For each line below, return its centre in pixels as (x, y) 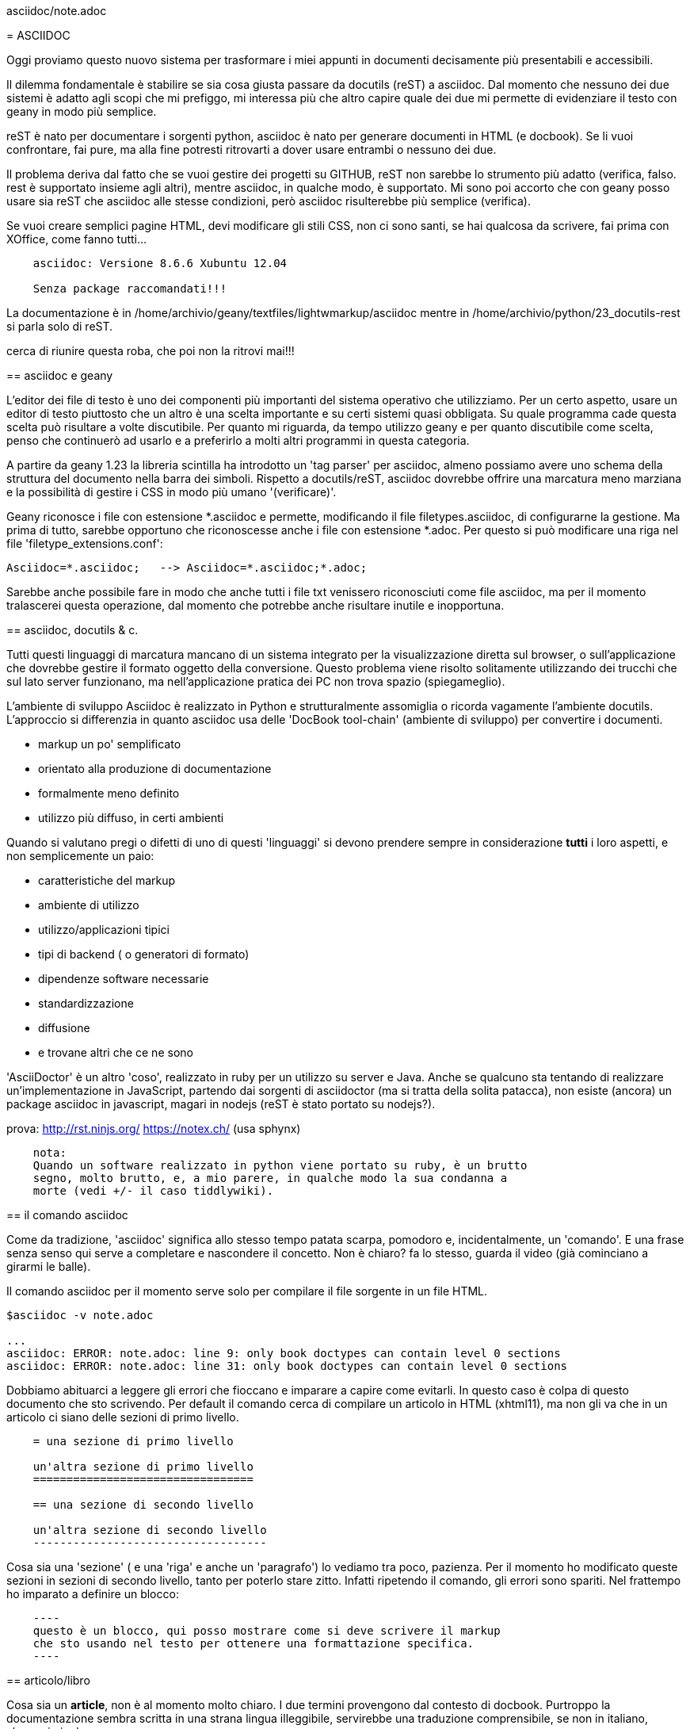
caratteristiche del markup (107, 880)
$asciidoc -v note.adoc (80, 1315)
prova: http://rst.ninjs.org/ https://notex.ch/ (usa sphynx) (154, 1128)
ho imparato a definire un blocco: (93, 1594)
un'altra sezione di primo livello (143, 1467)
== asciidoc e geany (60, 375)
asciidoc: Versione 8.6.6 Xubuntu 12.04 (160, 263)
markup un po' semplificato (110, 744)
